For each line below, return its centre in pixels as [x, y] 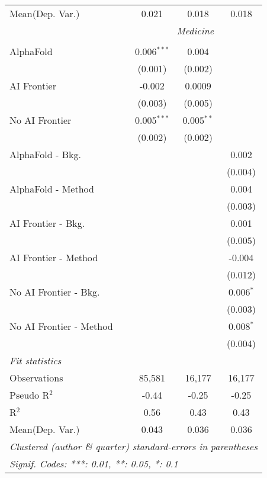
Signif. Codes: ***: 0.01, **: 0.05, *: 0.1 [94, 463]
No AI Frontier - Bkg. [55, 292]
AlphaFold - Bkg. [45, 154]
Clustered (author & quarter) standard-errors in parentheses [133, 446]
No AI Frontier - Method [61, 326]
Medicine [195, 31]
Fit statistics [36, 360]
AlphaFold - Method [52, 189]
